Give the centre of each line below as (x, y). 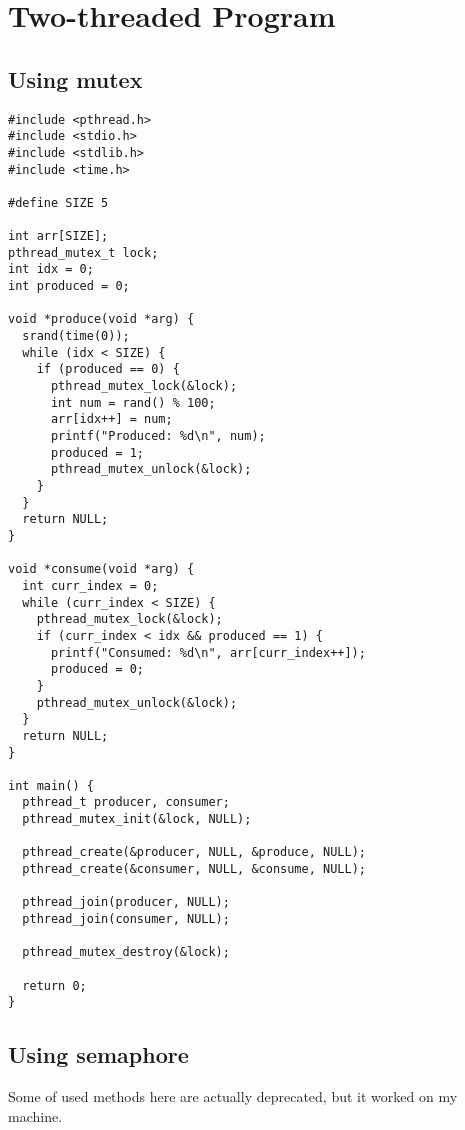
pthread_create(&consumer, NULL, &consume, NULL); (194, 869)
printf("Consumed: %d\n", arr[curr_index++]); (208, 652)
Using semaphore (98, 1054)
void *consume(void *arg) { (101, 569)
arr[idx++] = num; (111, 419)
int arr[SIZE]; (58, 236)
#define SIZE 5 (58, 202)
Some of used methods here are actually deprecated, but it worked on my (233, 1096)
